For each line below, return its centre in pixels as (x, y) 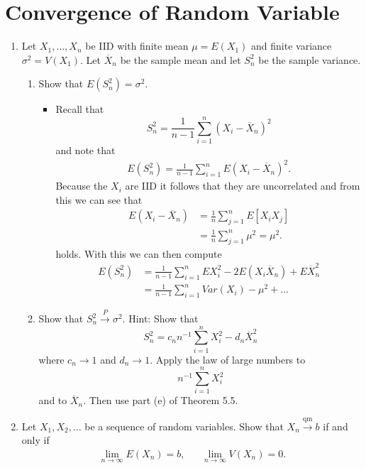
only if (35, 440)
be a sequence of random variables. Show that (184, 426)
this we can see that (99, 199)
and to (53, 400)
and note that (85, 150)
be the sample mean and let (181, 59)
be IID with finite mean (137, 46)
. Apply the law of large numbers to (228, 359)
